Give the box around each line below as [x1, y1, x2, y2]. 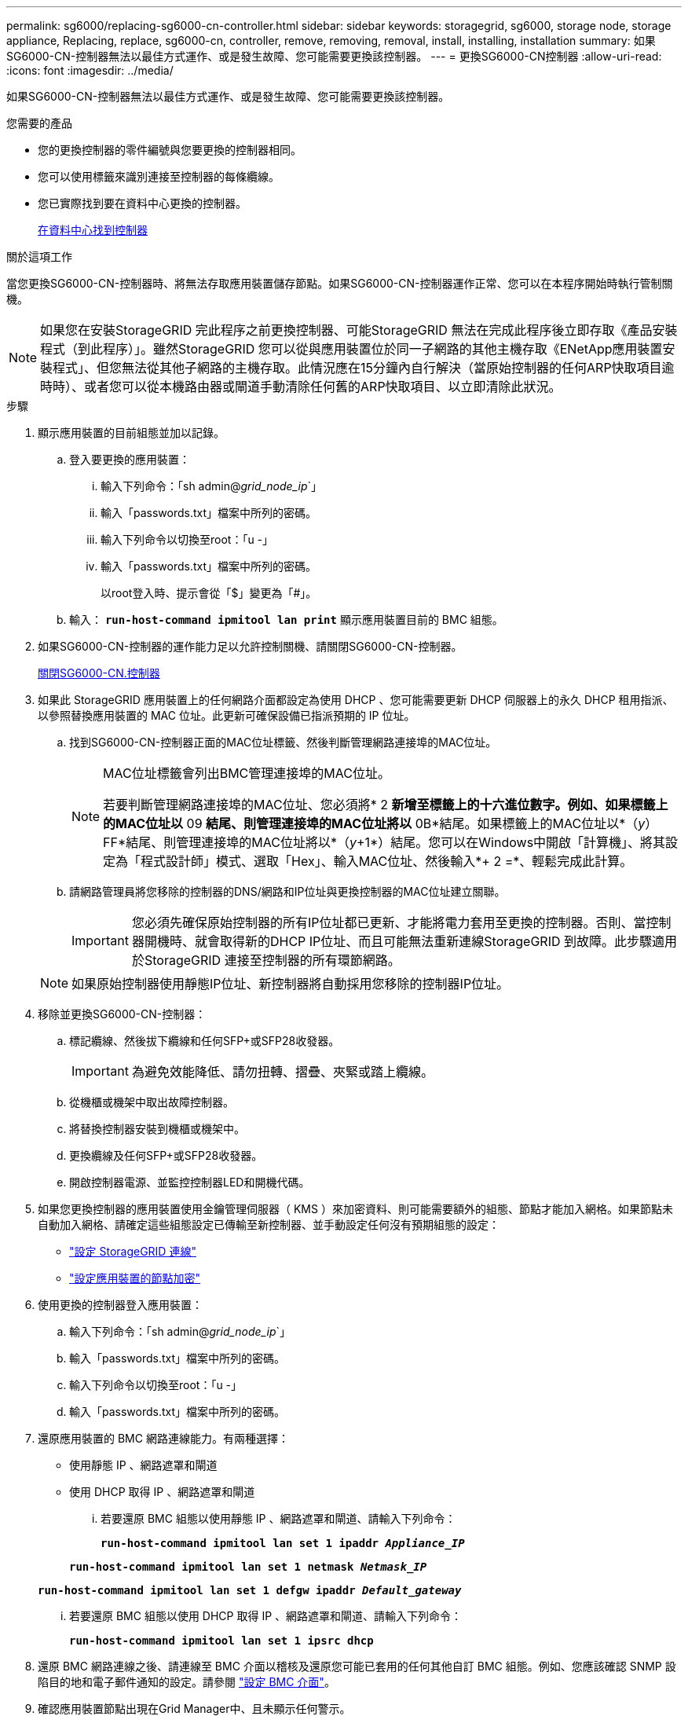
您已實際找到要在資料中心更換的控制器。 [38, 196, 247, 210]
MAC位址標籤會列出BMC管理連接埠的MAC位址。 [103, 765, 390, 781]
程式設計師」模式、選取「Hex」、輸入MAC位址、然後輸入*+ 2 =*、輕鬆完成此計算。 [141, 853, 633, 869]
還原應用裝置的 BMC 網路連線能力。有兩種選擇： [38, 1432, 289, 1445]
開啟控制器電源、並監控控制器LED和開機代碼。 [69, 1175, 310, 1189]
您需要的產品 [6, 116, 72, 130]
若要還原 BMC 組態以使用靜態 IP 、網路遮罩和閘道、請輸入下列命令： [101, 1512, 456, 1525]
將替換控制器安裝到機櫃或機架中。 [69, 1122, 245, 1135]
